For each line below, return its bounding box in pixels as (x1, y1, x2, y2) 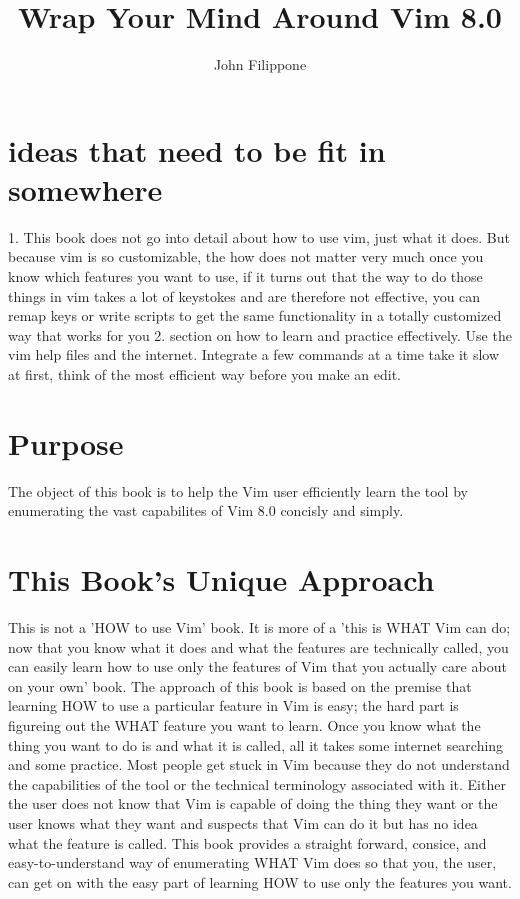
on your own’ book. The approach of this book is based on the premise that (8, 675, 472, 696)
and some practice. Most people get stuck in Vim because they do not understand (8, 754, 510, 775)
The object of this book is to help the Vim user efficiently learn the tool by (8, 480, 468, 501)
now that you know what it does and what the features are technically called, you (8, 636, 509, 657)
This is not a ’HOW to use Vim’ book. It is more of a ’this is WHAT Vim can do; (8, 617, 511, 638)
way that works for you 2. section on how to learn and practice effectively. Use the (8, 324, 512, 345)
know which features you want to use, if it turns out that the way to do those (8, 266, 483, 287)
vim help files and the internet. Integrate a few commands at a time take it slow (8, 344, 500, 365)
